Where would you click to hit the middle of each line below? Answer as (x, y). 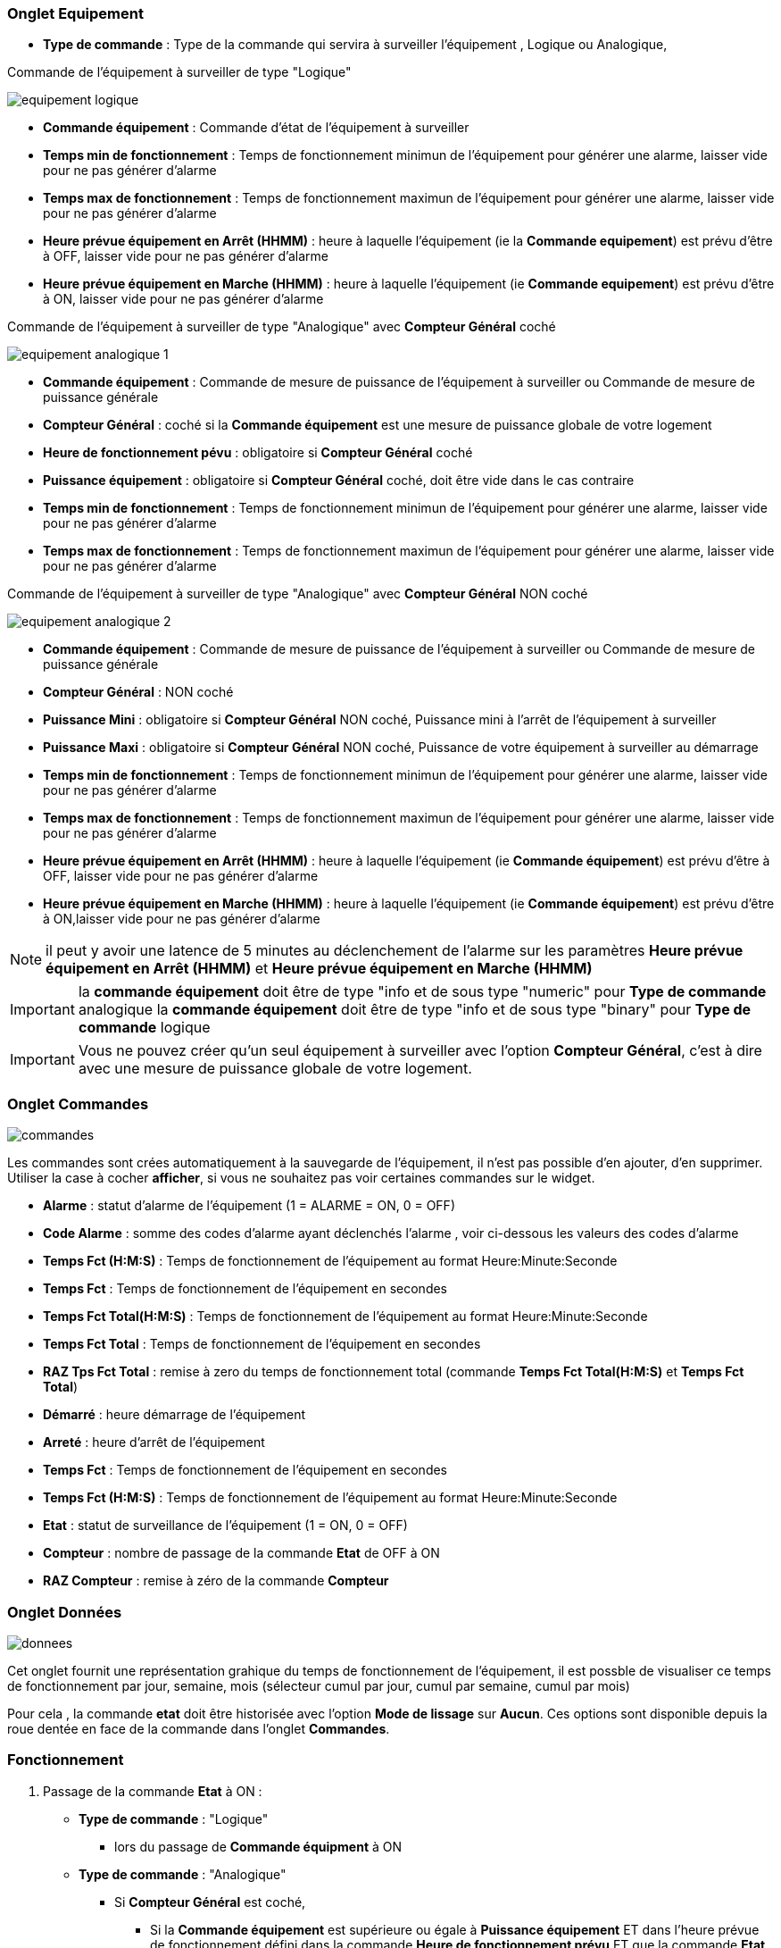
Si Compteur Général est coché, (210, 1902)
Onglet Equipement (75, 13)
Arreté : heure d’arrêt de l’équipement (154, 1442)
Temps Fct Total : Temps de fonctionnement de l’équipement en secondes (262, 1344)
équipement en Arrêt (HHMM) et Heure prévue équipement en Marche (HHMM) (319, 969)
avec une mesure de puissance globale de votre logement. (275, 1069)
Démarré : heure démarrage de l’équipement (174, 1415)
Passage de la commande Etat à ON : (153, 1791)
